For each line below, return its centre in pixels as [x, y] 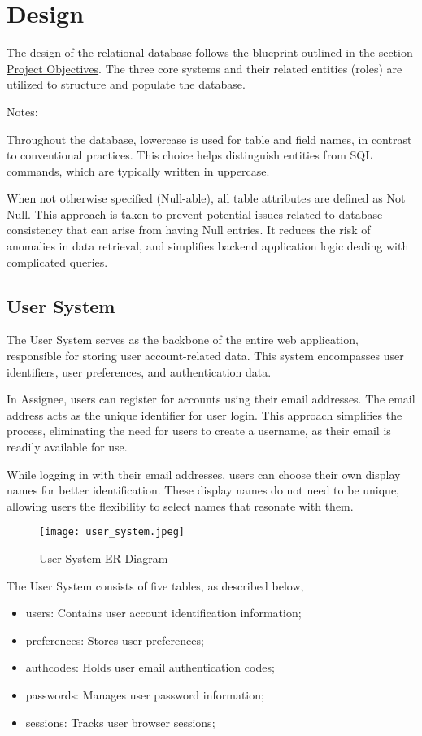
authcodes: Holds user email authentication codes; [150, 667]
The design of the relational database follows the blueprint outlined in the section [210, 52]
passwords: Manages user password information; [145, 695]
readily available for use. [67, 447]
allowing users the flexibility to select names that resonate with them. [180, 505]
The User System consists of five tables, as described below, [155, 585]
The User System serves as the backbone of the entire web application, [183, 340]
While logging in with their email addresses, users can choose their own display [204, 474]
